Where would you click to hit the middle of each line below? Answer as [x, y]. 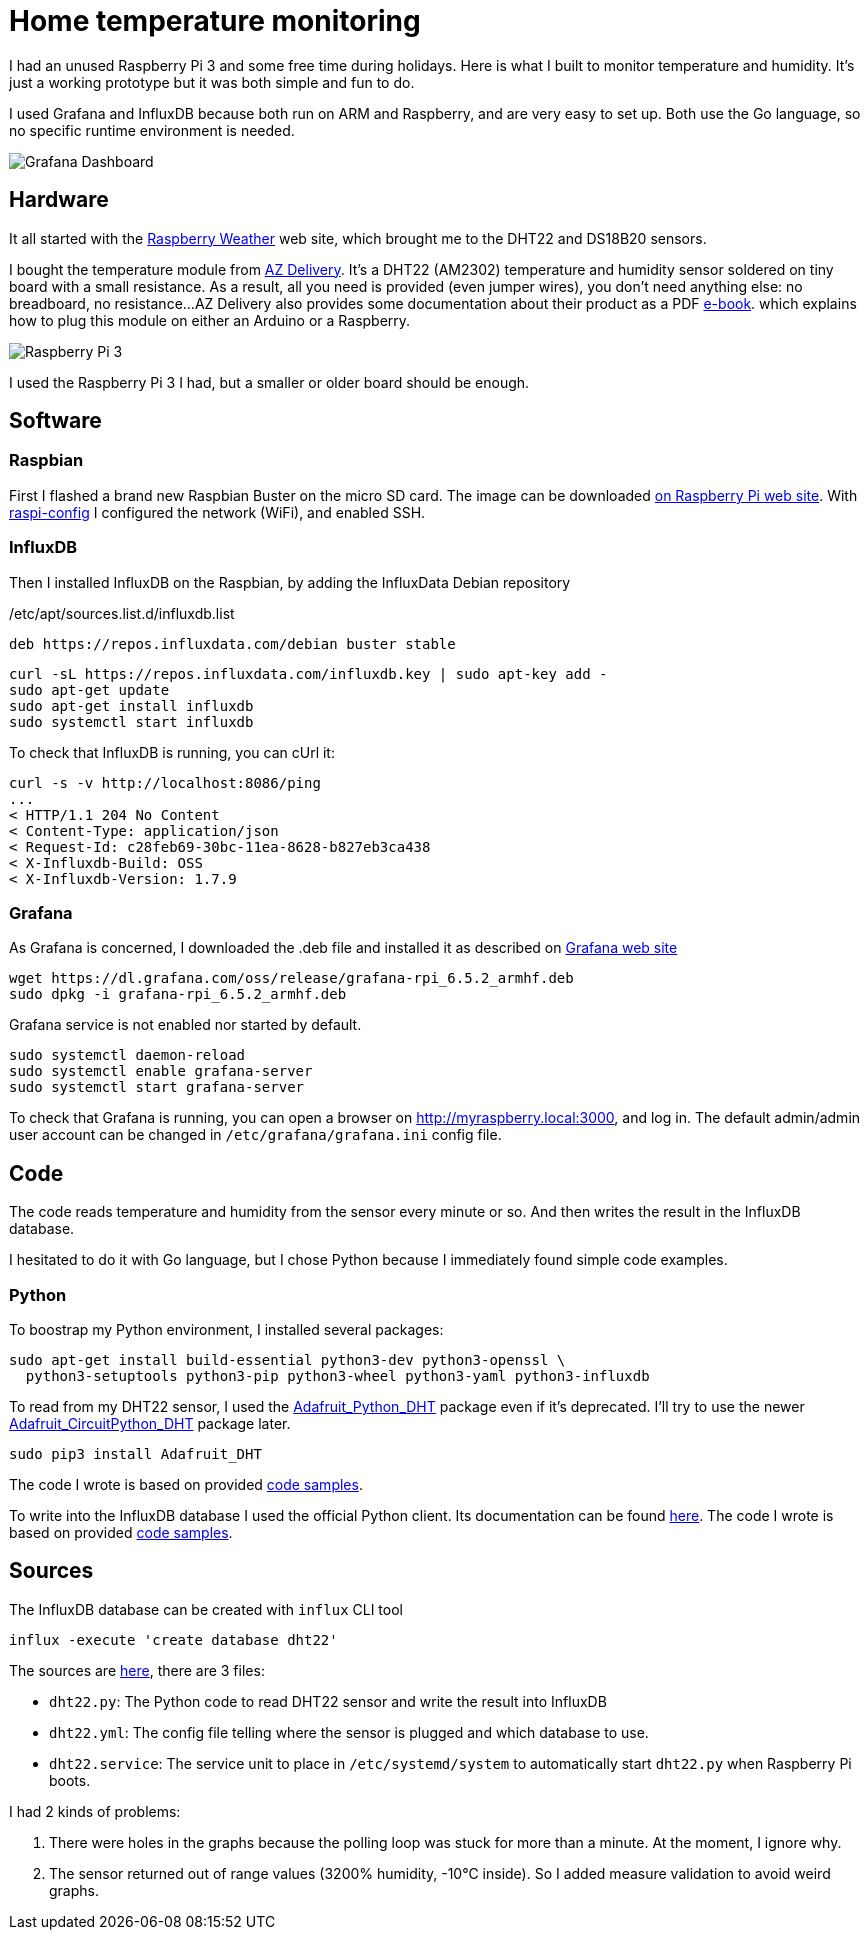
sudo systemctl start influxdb [131, 721]
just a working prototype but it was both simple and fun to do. [212, 82]
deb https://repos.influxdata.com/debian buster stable [232, 643]
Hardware [59, 200]
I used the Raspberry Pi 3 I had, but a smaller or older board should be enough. [269, 382]
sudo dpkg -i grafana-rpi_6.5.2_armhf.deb [178, 994]
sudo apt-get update [89, 689]
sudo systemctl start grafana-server [157, 1087]
